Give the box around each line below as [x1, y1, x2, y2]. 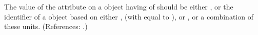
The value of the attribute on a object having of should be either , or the [4, 1, 233, 11]
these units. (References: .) [4, 21, 88, 31]
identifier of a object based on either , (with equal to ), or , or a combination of [4, 11, 253, 21]
